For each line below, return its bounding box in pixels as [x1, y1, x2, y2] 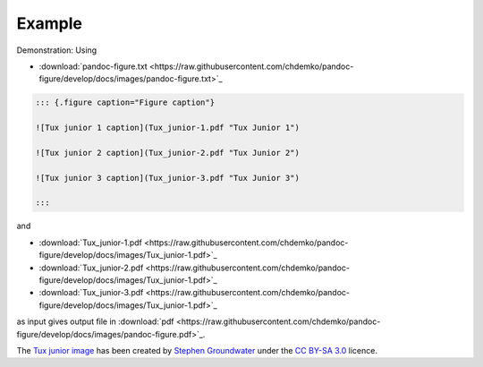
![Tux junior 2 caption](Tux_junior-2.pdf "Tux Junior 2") [35, 148, 300, 158]
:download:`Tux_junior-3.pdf [38, 287, 144, 298]
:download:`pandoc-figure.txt [38, 61, 148, 72]
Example [16, 13, 82, 33]
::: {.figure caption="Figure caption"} [35, 98, 215, 107]
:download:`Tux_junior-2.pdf [38, 262, 144, 273]
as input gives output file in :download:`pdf [16, 316, 174, 327]
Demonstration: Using [16, 45, 97, 55]
